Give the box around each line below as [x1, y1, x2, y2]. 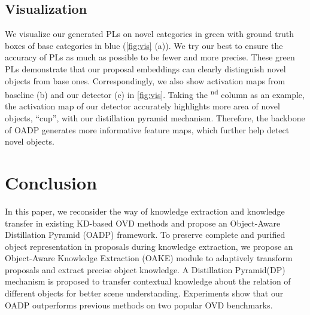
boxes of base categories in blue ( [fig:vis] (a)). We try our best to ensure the [5, 39, 283, 51]
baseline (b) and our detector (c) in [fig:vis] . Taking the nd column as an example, [5, 87, 305, 100]
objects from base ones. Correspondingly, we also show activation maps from [5, 74, 285, 87]
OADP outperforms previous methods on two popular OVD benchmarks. [5, 298, 273, 311]
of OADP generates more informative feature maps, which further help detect [5, 123, 290, 136]
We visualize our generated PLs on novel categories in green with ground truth [5, 27, 294, 40]
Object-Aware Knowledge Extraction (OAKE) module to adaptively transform [5, 252, 293, 264]
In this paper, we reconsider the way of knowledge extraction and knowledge [5, 204, 285, 217]
